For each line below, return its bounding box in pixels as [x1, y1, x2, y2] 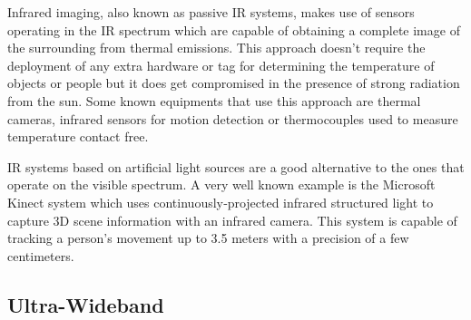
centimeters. [7, 246, 74, 265]
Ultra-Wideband [7, 290, 164, 318]
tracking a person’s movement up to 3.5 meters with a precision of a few [7, 228, 409, 247]
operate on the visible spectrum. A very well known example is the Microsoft [7, 175, 436, 194]
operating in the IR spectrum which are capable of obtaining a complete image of [7, 20, 460, 39]
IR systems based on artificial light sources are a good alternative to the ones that [7, 157, 465, 176]
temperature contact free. [7, 127, 149, 146]
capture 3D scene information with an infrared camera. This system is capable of [7, 210, 457, 229]
